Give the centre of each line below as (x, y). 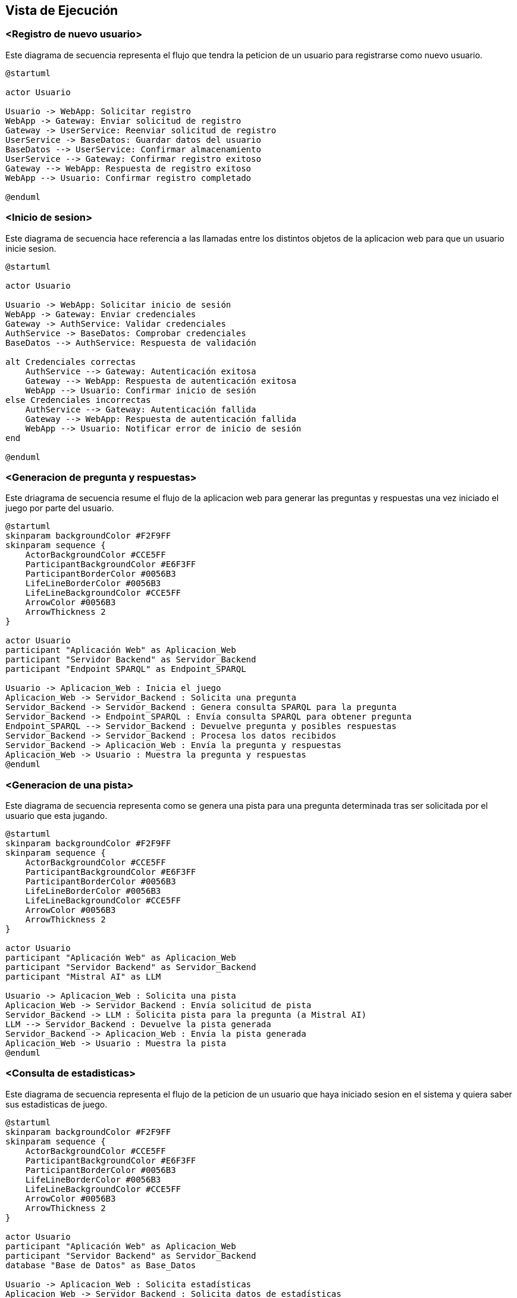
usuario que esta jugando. (57, 816)
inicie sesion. (31, 248)
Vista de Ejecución (62, 10)
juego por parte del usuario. (60, 508)
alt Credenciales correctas (71, 362)
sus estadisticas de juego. (57, 1104)
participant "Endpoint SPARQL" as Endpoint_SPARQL (126, 669)
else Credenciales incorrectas (78, 400)
